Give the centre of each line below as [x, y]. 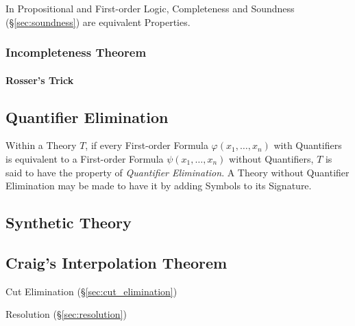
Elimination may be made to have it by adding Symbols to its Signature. [159, 186]
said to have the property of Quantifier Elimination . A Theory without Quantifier [177, 172]
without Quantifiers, [271, 159]
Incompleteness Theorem [76, 52]
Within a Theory [41, 145]
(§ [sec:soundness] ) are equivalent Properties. [98, 22]
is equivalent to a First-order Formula [85, 159]
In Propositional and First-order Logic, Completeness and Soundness [150, 8]
